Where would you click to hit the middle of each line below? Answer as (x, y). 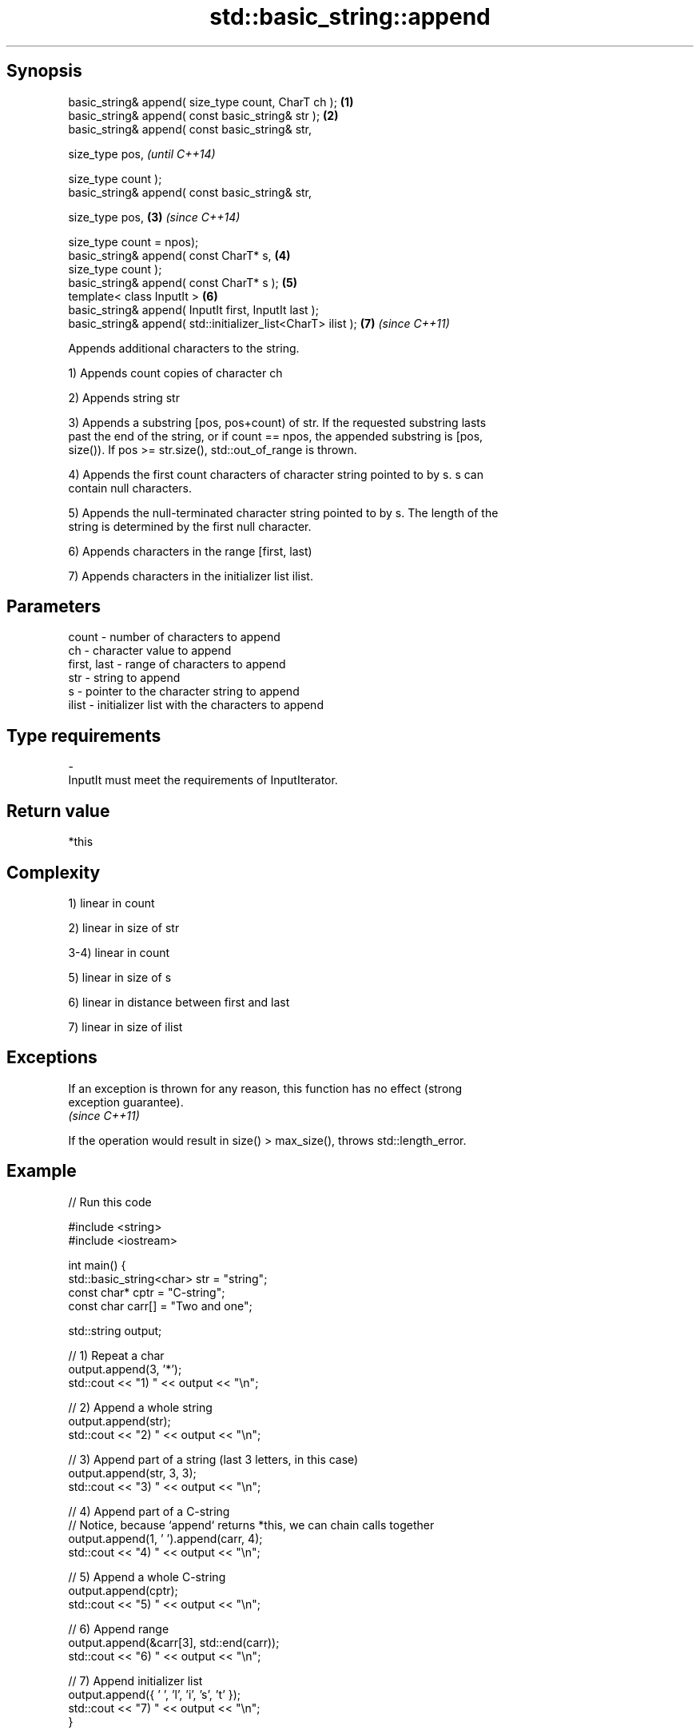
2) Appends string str (124, 397)
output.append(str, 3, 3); (132, 1473)
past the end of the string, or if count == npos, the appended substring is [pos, (276, 436)
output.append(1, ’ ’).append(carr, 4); (165, 1538)
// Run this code (110, 1202)
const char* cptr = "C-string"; (147, 1292)
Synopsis (44, 71)
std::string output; (115, 1330)
